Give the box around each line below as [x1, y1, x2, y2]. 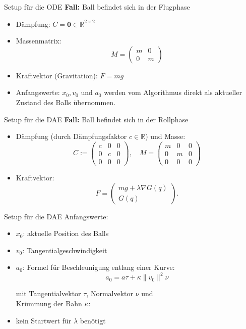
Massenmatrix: [16, 35, 61, 46]
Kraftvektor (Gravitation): [16, 70, 98, 80]
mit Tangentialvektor [16, 288, 81, 299]
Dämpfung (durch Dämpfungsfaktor [16, 131, 127, 142]
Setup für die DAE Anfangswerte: [4, 211, 108, 221]
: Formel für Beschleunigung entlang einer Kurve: [22, 262, 175, 272]
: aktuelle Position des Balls [23, 228, 109, 239]
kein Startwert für [16, 315, 72, 325]
